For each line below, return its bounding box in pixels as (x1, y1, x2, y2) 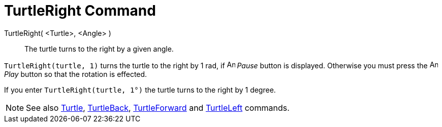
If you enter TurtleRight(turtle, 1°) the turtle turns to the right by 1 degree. (4, 85, 276, 94)
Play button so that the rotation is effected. (4, 69, 147, 78)
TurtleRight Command (4, 2, 156, 19)
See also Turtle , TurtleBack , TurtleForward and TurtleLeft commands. (26, 102, 290, 113)
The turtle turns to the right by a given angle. (24, 44, 174, 53)
